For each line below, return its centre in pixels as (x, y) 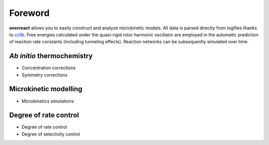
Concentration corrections (49, 68)
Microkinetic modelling (46, 89)
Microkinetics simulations (48, 101)
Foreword (29, 13)
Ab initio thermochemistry (51, 56)
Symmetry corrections (45, 75)
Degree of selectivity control (51, 134)
